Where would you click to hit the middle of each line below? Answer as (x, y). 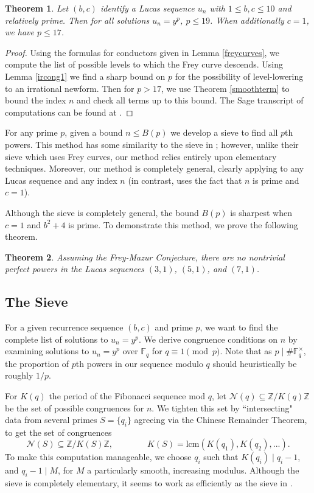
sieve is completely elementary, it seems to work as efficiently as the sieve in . (149, 483)
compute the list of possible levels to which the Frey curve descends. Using (144, 64)
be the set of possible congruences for (75, 407)
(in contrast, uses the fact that (185, 180)
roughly (19, 375)
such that (221, 457)
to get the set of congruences (58, 432)
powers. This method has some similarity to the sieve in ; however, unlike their (152, 144)
